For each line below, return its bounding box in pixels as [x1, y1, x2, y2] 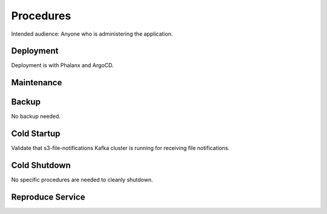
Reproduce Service [11, 192, 85, 202]
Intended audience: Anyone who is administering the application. [11, 30, 173, 37]
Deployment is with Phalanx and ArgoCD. [11, 62, 114, 69]
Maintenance [11, 77, 62, 88]
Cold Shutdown [11, 160, 71, 170]
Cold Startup [11, 129, 61, 139]
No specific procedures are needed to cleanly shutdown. [11, 176, 154, 184]
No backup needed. [11, 112, 61, 120]
